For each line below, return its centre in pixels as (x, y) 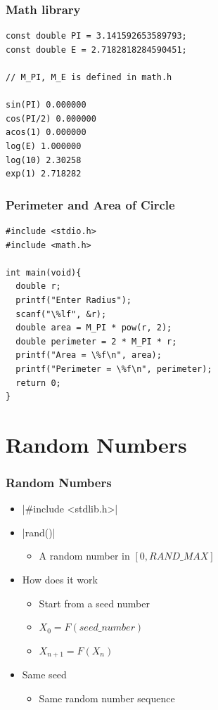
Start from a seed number (94, 603)
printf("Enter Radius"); (73, 300)
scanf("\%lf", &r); (61, 314)
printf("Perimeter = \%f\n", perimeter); (114, 369)
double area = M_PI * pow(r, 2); (94, 328)
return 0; (38, 383)
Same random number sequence (107, 698)
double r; (38, 286)
